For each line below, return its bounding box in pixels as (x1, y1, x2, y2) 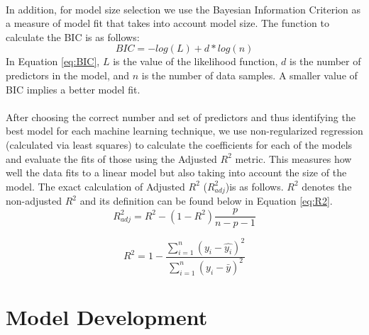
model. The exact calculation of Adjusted (6, 178, 185, 193)
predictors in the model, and (6, 67, 130, 82)
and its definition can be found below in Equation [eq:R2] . (79, 193, 333, 208)
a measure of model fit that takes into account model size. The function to (6, 16, 330, 30)
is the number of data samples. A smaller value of (141, 67, 358, 82)
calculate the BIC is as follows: (6, 29, 140, 44)
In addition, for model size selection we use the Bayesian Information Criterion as (6, 1, 361, 16)
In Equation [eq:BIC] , (6, 54, 100, 69)
